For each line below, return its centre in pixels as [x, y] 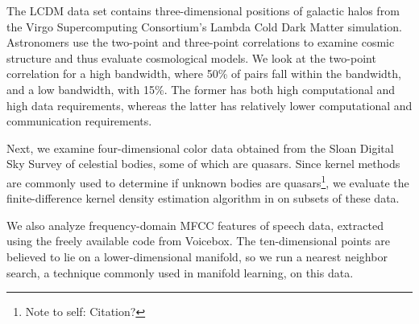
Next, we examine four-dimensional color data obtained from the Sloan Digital [200, 148]
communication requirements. [79, 121]
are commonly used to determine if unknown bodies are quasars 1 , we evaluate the [208, 181]
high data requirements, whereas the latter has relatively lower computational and [209, 105]
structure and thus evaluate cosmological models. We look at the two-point [191, 57]
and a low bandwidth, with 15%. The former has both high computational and [201, 89]
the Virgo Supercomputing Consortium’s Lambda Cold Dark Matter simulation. [204, 26]
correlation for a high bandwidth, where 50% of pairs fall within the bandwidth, [204, 74]
